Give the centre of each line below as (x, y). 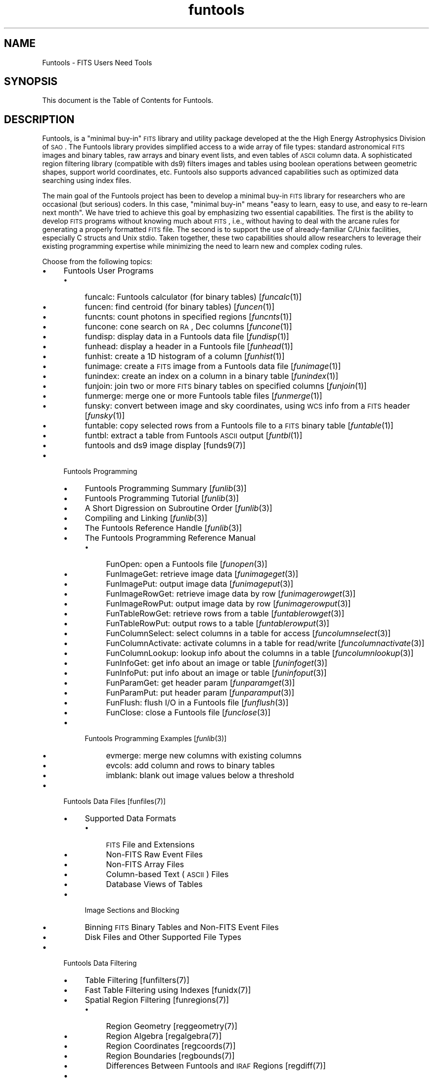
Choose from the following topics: (97, 262)
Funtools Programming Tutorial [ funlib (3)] (162, 498)
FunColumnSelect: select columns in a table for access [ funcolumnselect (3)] (248, 633)
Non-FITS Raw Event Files (154, 855)
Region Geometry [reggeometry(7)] (172, 1026)
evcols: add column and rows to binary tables (190, 766)
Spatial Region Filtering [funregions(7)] (157, 1000)
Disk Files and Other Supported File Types (163, 937)
